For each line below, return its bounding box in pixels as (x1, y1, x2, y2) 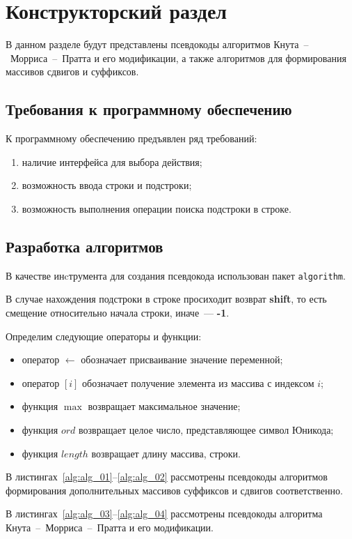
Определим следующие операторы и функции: (6, 328, 202, 343)
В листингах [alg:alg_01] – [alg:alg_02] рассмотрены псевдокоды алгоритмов (6, 469, 328, 484)
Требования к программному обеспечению (6, 98, 292, 120)
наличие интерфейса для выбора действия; (22, 154, 202, 169)
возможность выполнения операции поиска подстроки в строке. (22, 201, 291, 215)
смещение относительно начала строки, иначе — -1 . (6, 305, 230, 319)
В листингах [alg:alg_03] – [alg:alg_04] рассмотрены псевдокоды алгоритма (6, 506, 323, 521)
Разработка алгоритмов (6, 235, 163, 257)
